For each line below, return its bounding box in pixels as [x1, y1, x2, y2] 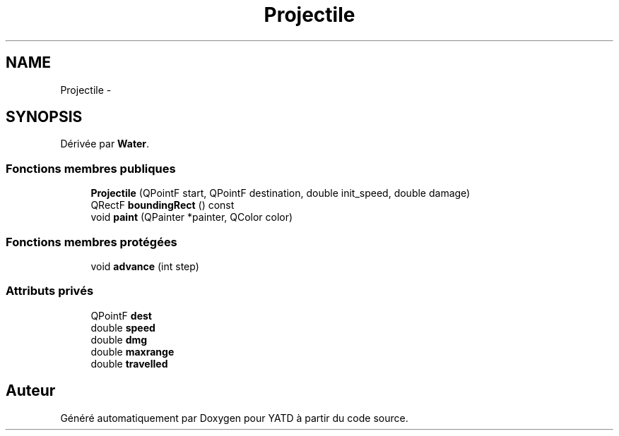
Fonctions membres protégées [6, 234, 177, 249]
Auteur [6, 382, 56, 400]
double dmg [90, 333, 148, 346]
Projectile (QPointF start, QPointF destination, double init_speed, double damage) [90, 187, 471, 200]
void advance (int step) [90, 260, 199, 272]
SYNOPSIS [6, 108, 83, 126]
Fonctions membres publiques [6, 161, 176, 176]
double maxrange [90, 345, 175, 358]
